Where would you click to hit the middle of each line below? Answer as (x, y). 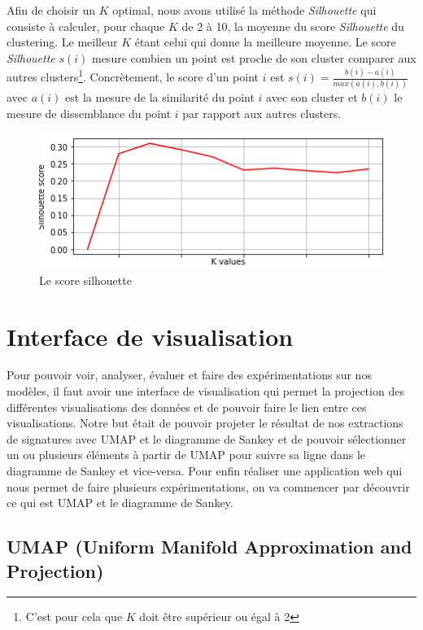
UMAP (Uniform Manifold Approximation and (209, 547)
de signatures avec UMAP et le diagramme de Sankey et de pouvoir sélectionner (207, 438)
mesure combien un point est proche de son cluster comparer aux (254, 57)
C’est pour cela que (74, 617)
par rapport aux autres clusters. (262, 113)
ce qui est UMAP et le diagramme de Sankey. (120, 503)
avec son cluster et (312, 97)
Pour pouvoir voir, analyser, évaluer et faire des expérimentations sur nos (189, 375)
